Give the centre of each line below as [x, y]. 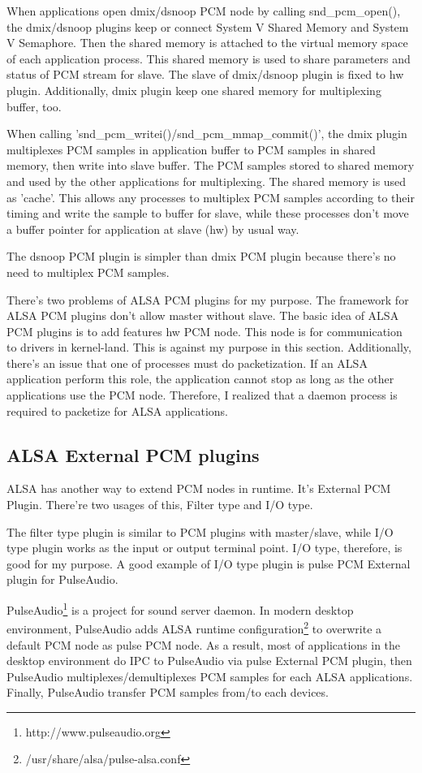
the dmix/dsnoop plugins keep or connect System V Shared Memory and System [208, 26]
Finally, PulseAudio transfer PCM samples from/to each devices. [168, 692]
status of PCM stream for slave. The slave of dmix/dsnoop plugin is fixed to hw [205, 74]
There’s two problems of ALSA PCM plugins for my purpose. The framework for [208, 299]
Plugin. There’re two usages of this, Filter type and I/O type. [160, 505]
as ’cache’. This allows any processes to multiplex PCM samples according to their [211, 197]
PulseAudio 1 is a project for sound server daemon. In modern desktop [180, 609]
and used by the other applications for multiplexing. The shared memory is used [207, 181]
